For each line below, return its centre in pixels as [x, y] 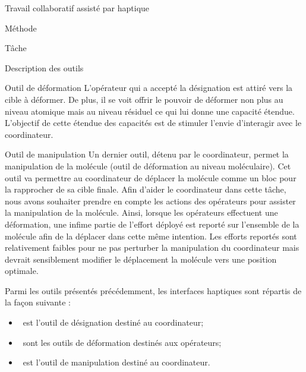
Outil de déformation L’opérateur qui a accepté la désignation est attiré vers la [149, 88]
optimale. [22, 271]
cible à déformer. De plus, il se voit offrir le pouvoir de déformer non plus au [144, 99]
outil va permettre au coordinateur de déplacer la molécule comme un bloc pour [151, 177]
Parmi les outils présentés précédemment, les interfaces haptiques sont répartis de [153, 290]
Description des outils [44, 67]
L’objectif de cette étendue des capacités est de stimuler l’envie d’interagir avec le [153, 123]
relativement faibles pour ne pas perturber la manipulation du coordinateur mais [152, 248]
